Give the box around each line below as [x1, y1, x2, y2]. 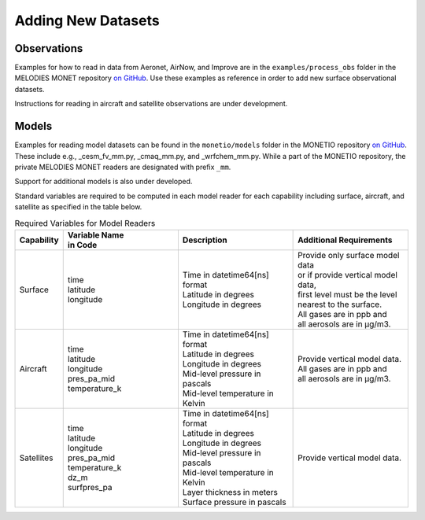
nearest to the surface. [297, 299, 382, 310]
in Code [67, 239, 98, 250]
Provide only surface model [297, 249, 400, 260]
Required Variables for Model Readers [14, 217, 156, 228]
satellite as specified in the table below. [14, 202, 142, 212]
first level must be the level [297, 289, 397, 300]
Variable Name [67, 229, 124, 240]
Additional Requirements [297, 234, 393, 245]
